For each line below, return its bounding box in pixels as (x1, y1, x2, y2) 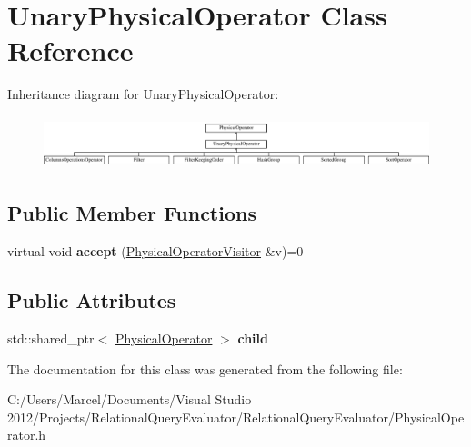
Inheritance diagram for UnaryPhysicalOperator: (7, 84, 279, 104)
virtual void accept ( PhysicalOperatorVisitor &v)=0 (7, 242, 304, 261)
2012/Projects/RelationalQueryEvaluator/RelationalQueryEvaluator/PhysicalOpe (7, 407, 465, 426)
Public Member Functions (7, 199, 256, 227)
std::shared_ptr (7, 328, 95, 347)
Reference (7, 32, 134, 69)
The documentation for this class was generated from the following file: (7, 359, 403, 378)
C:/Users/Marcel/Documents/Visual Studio (7, 390, 252, 409)
